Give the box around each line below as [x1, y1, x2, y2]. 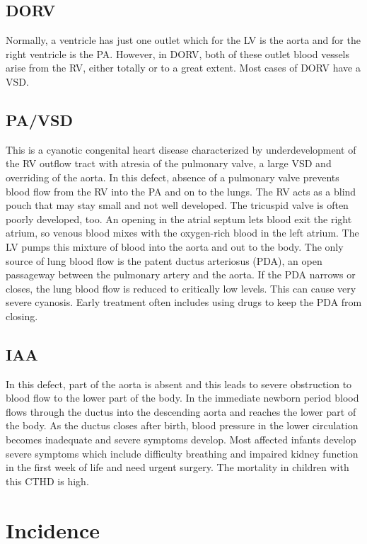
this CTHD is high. [6, 473, 89, 488]
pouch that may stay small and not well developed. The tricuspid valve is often [6, 198, 349, 212]
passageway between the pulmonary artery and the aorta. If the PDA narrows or [6, 267, 356, 282]
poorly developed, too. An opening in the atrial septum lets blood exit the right [6, 211, 352, 226]
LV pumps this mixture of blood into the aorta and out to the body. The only [6, 239, 344, 254]
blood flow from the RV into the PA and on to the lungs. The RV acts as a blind [6, 183, 356, 198]
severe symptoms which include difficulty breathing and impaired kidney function [6, 446, 359, 460]
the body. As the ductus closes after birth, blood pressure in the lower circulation [6, 418, 359, 433]
